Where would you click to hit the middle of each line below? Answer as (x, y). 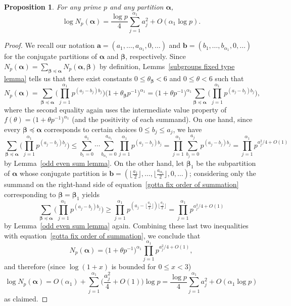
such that (229, 78)
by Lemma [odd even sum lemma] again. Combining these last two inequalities (126, 226)
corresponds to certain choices (90, 129)
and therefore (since (35, 266)
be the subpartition (226, 163)
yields (91, 194)
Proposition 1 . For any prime (53, 7)
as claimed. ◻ (26, 298)
